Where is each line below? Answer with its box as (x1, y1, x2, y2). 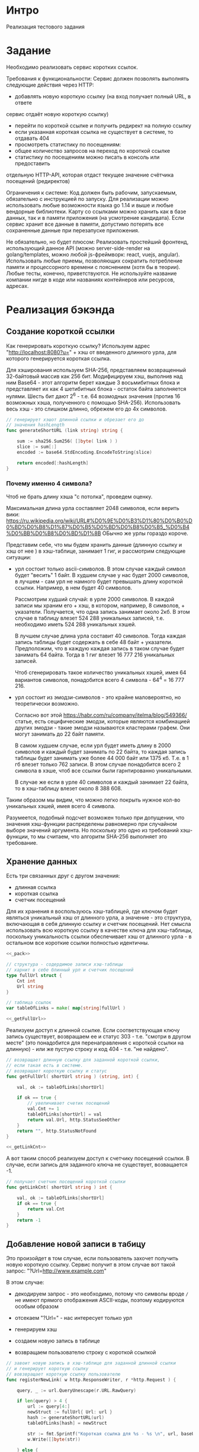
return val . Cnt (27, 1206, 65, 1212)
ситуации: (6, 553, 31, 560)
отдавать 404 (14, 134, 50, 142)
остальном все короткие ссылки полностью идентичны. (6, 940, 149, 947)
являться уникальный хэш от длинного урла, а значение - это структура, (6, 914, 192, 921)
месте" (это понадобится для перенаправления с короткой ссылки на (6, 1039, 184, 1046)
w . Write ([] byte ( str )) (27, 1436, 81, 1443)
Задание (6, 44, 52, 57)
